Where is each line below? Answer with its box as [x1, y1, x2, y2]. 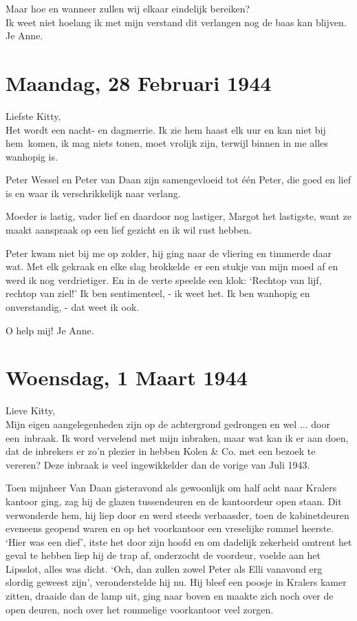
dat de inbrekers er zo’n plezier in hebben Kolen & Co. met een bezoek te [6, 444, 316, 458]
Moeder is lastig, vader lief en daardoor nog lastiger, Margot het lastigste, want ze [6, 209, 352, 223]
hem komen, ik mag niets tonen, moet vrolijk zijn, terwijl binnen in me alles [6, 136, 328, 150]
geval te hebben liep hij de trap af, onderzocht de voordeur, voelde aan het [6, 548, 321, 562]
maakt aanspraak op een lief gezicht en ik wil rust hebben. [6, 223, 252, 237]
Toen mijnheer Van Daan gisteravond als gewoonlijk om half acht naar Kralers [6, 480, 337, 495]
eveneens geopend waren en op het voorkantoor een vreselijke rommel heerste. [6, 521, 334, 536]
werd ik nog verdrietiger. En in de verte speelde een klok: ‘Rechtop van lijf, [6, 272, 322, 287]
